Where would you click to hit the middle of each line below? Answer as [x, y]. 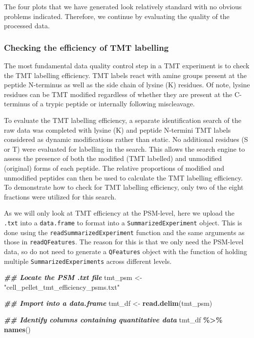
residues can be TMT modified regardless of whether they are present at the [118, 94]
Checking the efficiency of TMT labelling [86, 47]
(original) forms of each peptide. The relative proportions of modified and [114, 168]
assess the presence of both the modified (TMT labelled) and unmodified [113, 158]
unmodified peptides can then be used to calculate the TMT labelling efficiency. [123, 177]
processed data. [27, 26]
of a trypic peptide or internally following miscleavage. [114, 104]
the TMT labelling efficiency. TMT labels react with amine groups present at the [125, 75]
